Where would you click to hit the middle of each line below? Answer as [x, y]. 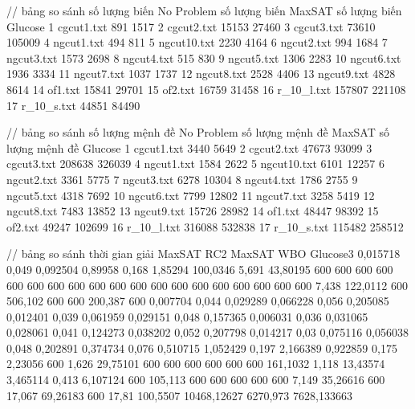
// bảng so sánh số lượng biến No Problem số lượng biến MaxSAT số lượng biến [204, 10]
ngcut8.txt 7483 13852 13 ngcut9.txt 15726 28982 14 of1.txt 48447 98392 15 [193, 211]
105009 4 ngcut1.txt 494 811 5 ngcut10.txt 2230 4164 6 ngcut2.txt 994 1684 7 [197, 42]
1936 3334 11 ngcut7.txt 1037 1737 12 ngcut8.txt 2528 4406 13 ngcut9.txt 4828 [201, 74]
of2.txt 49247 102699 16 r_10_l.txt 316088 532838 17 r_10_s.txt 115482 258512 [205, 226]
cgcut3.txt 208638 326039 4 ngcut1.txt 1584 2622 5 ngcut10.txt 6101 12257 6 [195, 164]
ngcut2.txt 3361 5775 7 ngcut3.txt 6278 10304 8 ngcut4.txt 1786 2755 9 [182, 179]
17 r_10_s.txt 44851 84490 [73, 105]
